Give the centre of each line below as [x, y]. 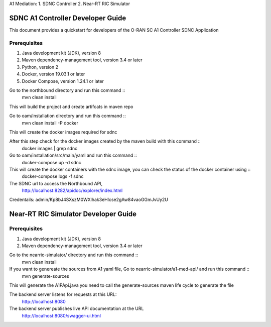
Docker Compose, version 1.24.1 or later [63, 81]
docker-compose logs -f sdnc [53, 176]
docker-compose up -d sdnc [51, 162]
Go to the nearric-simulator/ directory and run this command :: [74, 255]
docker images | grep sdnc [50, 148]
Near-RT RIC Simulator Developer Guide [73, 214]
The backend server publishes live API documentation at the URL [77, 308]
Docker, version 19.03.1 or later [53, 74]
